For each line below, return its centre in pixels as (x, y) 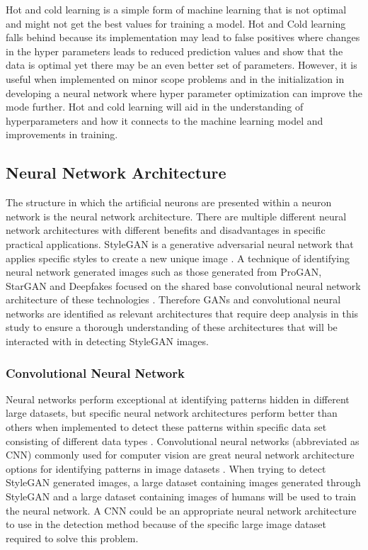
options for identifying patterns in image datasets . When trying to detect (166, 468)
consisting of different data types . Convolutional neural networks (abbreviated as (183, 440)
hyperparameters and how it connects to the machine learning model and (165, 120)
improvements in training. (62, 134)
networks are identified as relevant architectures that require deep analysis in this (182, 313)
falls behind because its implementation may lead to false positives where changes (183, 37)
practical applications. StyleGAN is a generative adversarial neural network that (180, 243)
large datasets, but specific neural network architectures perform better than (172, 413)
